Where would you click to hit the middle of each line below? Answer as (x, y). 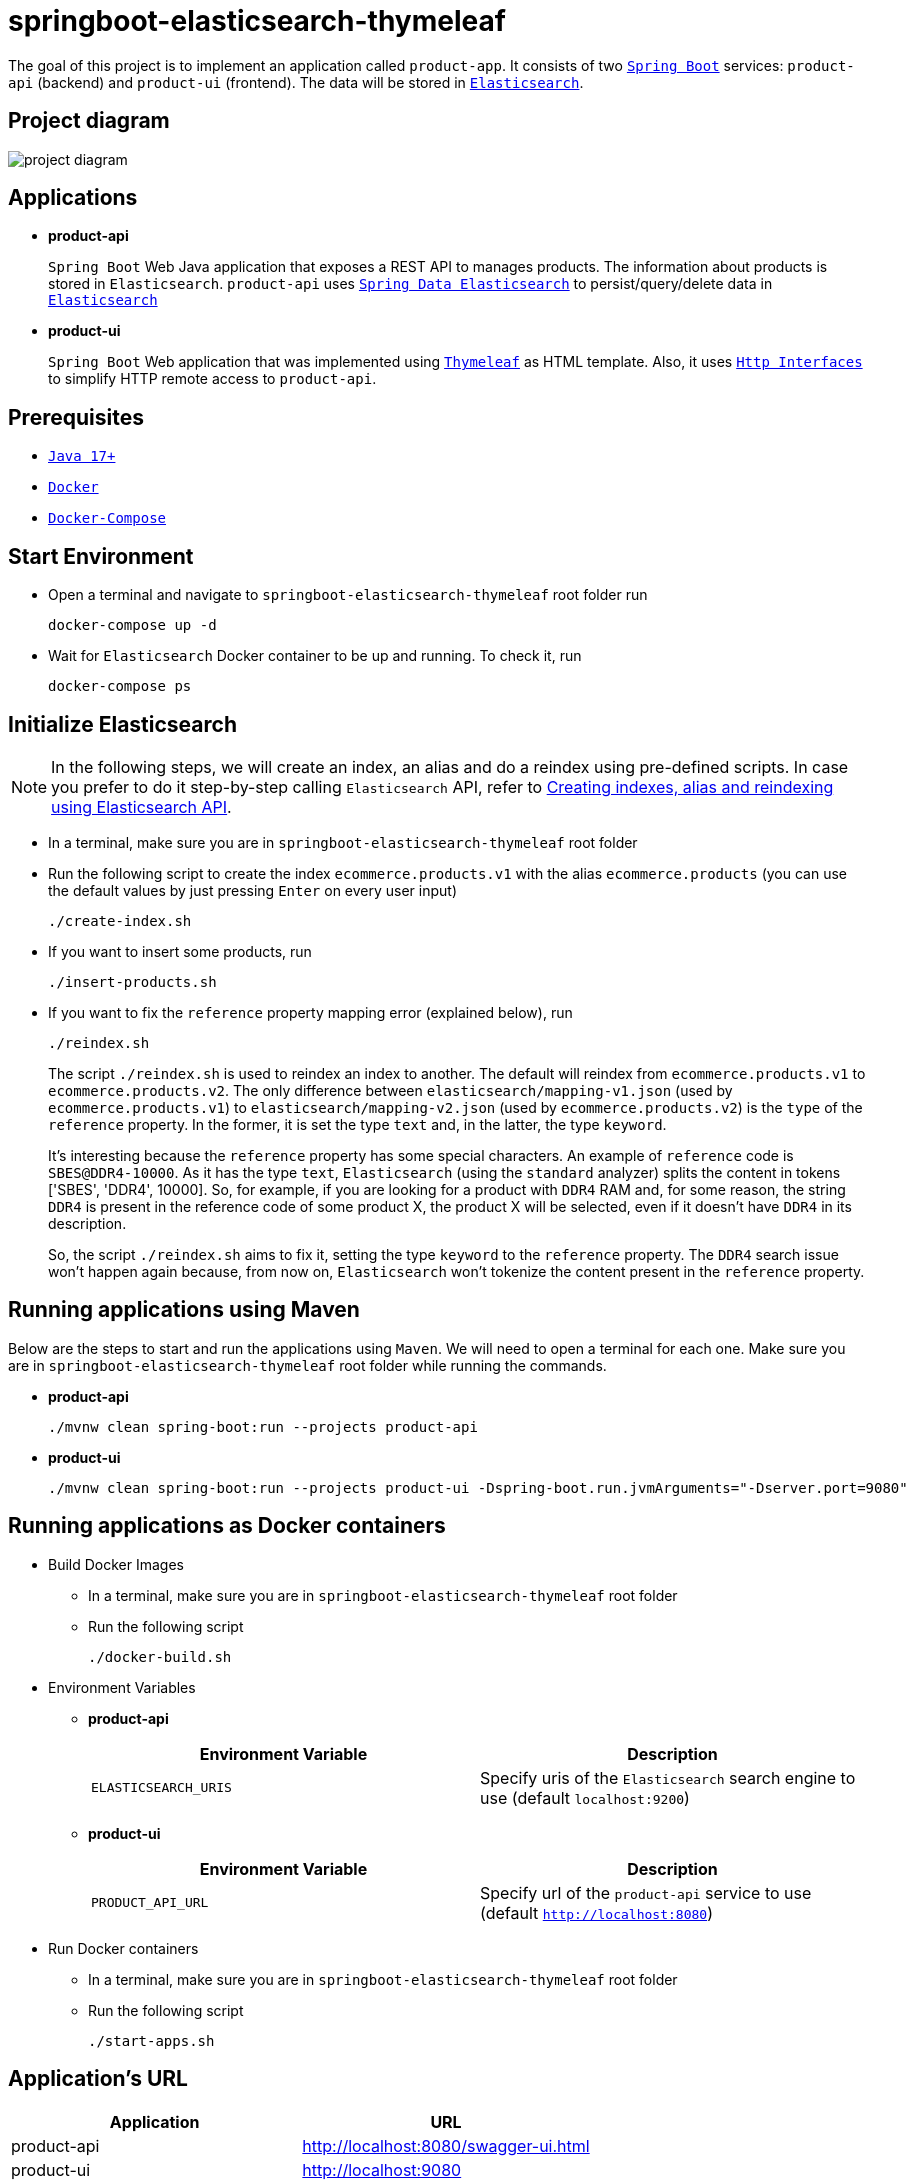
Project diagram (89, 121)
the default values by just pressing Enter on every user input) (253, 890)
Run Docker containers (123, 1948)
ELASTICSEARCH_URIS (161, 1788)
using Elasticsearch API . (141, 806)
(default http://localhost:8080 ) (596, 1912)
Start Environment (101, 556)
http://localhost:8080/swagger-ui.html (446, 2145)
